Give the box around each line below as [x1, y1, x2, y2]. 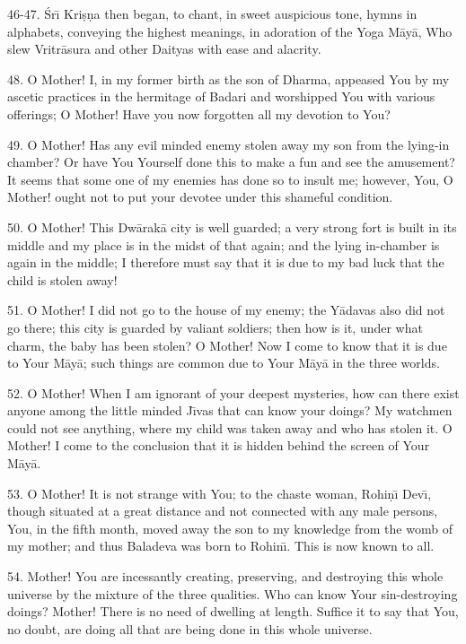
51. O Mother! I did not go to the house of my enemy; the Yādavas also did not [7, 300, 445, 319]
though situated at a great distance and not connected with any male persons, [7, 501, 438, 520]
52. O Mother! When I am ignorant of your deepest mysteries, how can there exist [7, 383, 460, 402]
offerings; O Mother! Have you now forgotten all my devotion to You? [7, 104, 391, 123]
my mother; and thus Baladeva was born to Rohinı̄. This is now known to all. [7, 536, 435, 555]
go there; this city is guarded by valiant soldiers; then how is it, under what [7, 318, 423, 336]
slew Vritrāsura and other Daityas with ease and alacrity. [7, 39, 321, 58]
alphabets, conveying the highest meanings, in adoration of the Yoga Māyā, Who [7, 22, 453, 40]
